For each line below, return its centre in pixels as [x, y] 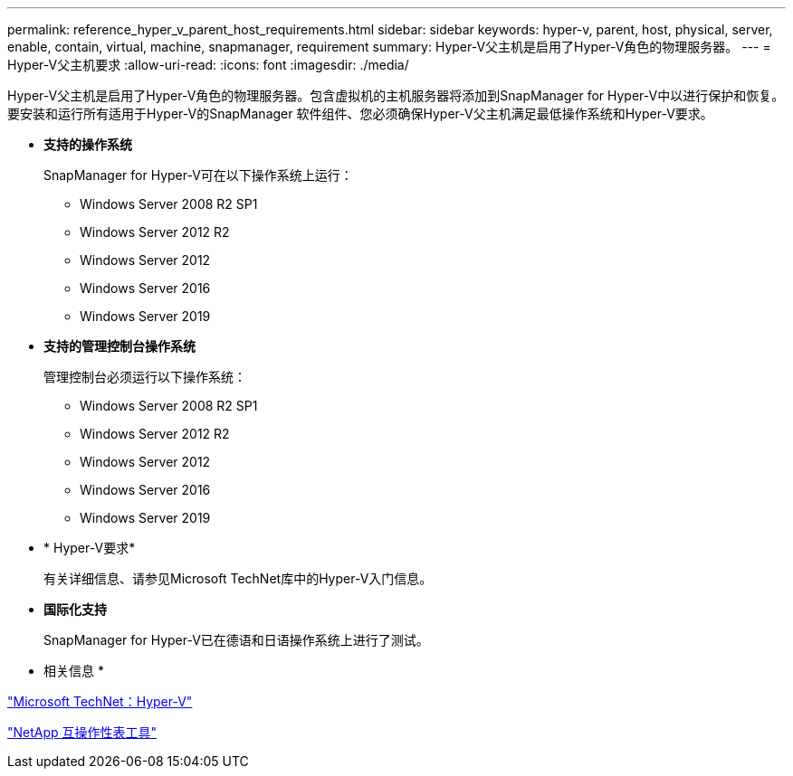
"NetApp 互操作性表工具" [82, 732]
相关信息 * [74, 671]
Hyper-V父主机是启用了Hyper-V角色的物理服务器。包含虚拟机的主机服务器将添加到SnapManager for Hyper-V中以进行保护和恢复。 [396, 95]
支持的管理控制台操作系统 [119, 346]
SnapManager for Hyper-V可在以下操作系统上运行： [198, 175]
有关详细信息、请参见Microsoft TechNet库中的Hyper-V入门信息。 [238, 578]
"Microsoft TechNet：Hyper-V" [100, 701]
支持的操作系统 [88, 144]
